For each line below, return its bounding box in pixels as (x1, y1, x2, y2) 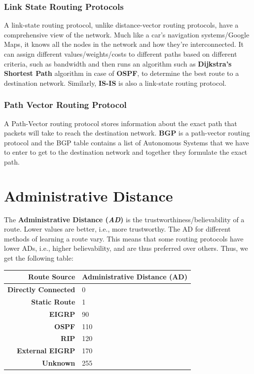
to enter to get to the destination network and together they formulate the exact (4, 147, 248, 157)
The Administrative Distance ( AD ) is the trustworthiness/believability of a (4, 214, 245, 224)
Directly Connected (7, 284, 75, 294)
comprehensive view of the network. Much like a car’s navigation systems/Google (4, 29, 250, 39)
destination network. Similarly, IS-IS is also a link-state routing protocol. (4, 77, 226, 88)
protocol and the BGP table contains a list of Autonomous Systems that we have (4, 137, 249, 147)
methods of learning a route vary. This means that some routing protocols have (4, 233, 244, 243)
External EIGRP (16, 345, 75, 356)
